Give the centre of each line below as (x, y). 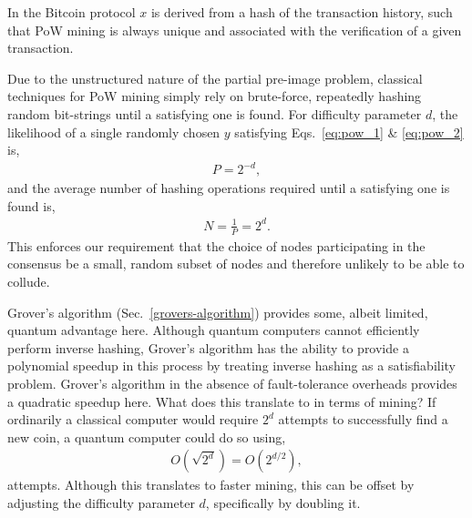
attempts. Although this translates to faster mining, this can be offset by (211, 485)
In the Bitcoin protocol (72, 12)
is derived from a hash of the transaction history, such (302, 12)
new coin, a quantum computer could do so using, (147, 437)
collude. (29, 282)
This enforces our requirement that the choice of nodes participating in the (216, 245)
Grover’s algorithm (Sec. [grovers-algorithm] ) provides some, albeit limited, (218, 312)
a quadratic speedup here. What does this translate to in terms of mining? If (222, 401)
